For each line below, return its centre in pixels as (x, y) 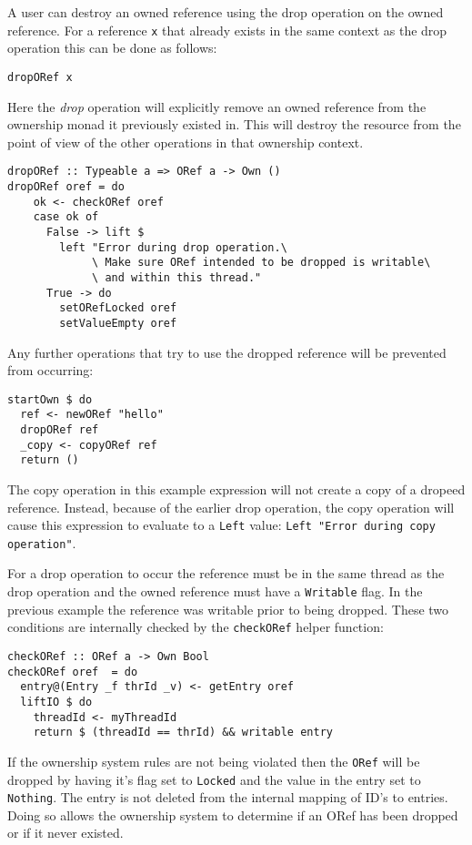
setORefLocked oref (118, 308)
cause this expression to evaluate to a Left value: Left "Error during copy (221, 525)
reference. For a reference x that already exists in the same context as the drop (227, 30)
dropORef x (40, 77)
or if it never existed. (65, 833)
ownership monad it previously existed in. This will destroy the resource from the (234, 124)
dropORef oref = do (66, 186)
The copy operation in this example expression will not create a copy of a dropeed (236, 489)
